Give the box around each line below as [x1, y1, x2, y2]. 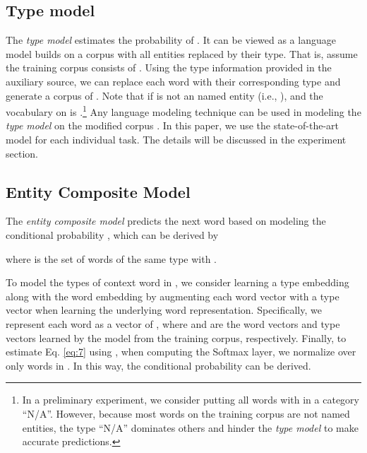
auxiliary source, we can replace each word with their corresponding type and [6, 73, 341, 88]
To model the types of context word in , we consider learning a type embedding [6, 275, 349, 290]
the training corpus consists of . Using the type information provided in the [6, 60, 332, 75]
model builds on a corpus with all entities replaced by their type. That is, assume [6, 46, 358, 61]
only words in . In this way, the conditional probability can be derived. [6, 358, 311, 372]
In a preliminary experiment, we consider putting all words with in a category [22, 392, 359, 407]
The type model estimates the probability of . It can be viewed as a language [6, 33, 336, 47]
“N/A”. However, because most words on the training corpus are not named [22, 406, 350, 420]
